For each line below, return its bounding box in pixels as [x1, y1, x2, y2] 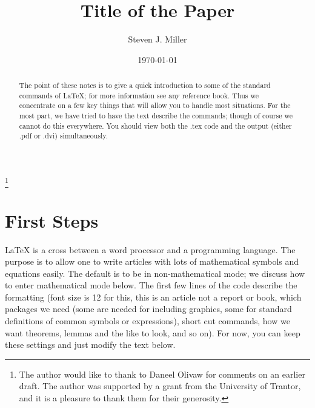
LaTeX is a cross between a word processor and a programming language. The [5, 243, 296, 256]
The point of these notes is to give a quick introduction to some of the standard [19, 80, 271, 90]
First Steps [5, 208, 99, 233]
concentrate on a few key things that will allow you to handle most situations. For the [19, 100, 291, 110]
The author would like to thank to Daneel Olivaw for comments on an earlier [19, 367, 305, 380]
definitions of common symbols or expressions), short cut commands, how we [5, 314, 290, 327]
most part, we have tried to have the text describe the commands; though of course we [19, 110, 293, 121]
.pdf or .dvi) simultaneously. [19, 131, 108, 141]
